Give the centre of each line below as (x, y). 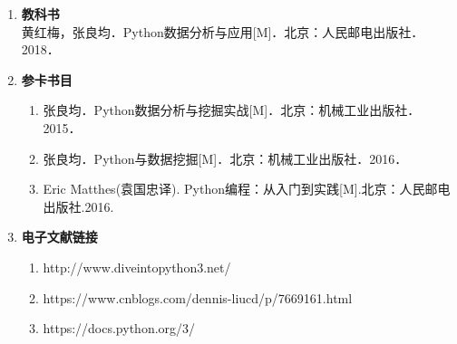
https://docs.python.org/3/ (119, 328)
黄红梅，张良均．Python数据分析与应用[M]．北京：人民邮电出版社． (223, 31)
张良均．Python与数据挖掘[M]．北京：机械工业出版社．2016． (225, 158)
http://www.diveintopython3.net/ (137, 267)
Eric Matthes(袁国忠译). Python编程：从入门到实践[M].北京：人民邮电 (247, 189)
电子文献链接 (59, 237)
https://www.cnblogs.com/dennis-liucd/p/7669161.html (198, 297)
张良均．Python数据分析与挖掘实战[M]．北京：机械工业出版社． (232, 110)
